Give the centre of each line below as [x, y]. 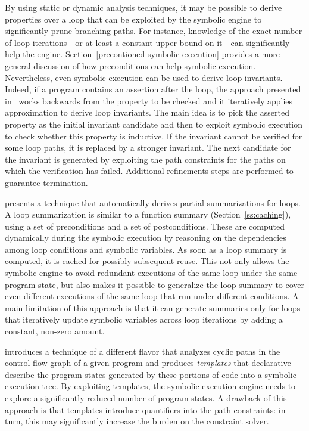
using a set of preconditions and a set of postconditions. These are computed [145, 226]
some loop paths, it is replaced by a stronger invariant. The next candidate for [148, 148]
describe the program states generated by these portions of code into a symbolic [151, 374]
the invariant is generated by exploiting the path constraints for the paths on [145, 159]
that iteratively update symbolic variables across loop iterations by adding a [144, 319]
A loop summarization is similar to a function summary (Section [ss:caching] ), [148, 214]
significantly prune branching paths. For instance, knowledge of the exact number [154, 31]
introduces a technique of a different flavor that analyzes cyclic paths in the [143, 351]
